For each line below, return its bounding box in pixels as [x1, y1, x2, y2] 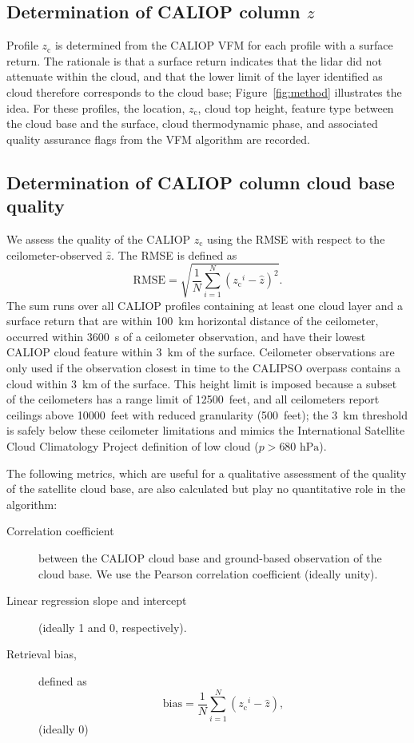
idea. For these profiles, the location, [6, 99, 185, 116]
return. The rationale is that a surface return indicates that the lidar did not [6, 52, 382, 69]
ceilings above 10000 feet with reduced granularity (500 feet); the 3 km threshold [6, 406, 408, 423]
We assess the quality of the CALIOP [6, 230, 191, 247]
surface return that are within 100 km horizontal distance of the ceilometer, [6, 312, 379, 329]
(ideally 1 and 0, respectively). [38, 618, 187, 635]
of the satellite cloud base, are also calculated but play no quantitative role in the [6, 480, 406, 497]
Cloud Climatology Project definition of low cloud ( [6, 438, 259, 455]
